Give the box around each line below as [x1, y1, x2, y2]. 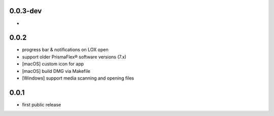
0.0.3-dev [9, 7, 42, 15]
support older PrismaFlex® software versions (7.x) [22, 54, 127, 60]
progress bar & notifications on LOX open [22, 47, 109, 53]
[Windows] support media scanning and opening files [22, 75, 134, 81]
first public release [22, 101, 61, 107]
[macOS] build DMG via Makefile [22, 68, 91, 74]
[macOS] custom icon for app [22, 61, 84, 67]
